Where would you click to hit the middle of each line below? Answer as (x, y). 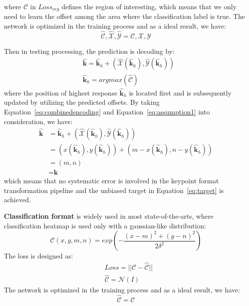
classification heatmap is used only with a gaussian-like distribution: (105, 225)
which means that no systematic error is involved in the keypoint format (111, 181)
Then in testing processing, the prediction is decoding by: (89, 51)
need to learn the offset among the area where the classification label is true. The (124, 16)
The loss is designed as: (39, 256)
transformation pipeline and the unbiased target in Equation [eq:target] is (114, 190)
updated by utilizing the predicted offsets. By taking (82, 102)
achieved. (17, 200)
